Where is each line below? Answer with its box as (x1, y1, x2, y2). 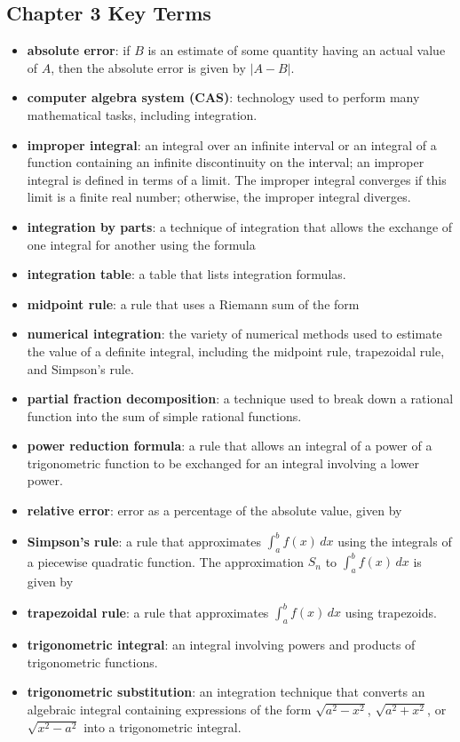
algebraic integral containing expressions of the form (27, 699, 312, 718)
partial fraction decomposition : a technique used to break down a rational (27, 389, 454, 408)
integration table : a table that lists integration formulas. (27, 265, 346, 283)
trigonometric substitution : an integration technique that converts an (27, 682, 425, 701)
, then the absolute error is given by (51, 58, 246, 76)
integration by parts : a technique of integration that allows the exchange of (27, 217, 453, 235)
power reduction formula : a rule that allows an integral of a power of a (27, 436, 432, 455)
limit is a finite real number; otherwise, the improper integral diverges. (27, 187, 411, 206)
